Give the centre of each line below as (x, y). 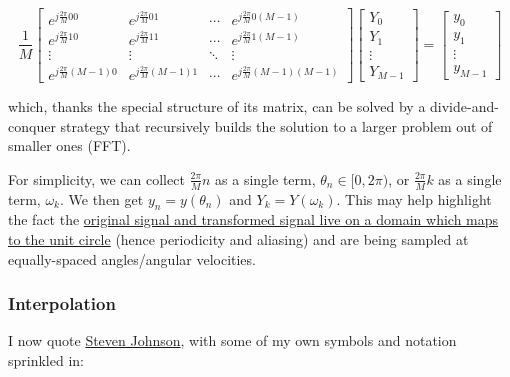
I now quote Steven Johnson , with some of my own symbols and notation (232, 340)
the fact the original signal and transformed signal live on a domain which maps (253, 219)
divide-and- (464, 105)
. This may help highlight (414, 198)
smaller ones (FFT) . (69, 145)
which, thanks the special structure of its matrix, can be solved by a (217, 105)
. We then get (101, 198)
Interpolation (62, 303)
